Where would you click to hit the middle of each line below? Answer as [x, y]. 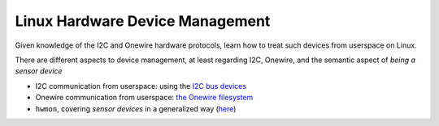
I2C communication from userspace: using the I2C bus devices [141, 86]
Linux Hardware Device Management [143, 21]
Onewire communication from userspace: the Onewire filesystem [144, 98]
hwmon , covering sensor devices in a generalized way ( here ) [136, 108]
